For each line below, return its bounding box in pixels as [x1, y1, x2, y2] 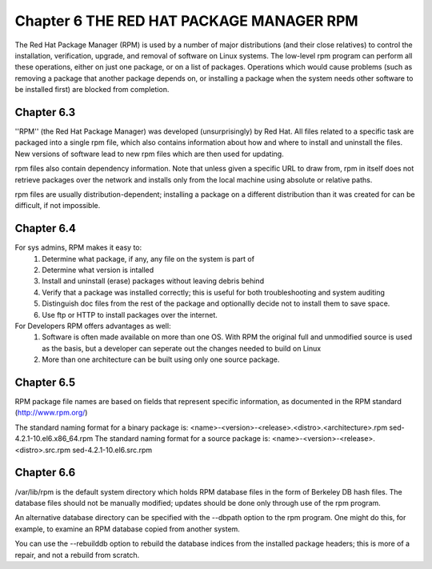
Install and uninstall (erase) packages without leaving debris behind [42, 276, 264, 286]
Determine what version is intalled [42, 265, 154, 275]
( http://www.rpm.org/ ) [14, 408, 88, 418]
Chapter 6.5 [14, 375, 76, 389]
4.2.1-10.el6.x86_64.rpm [14, 434, 94, 443]
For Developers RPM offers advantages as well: [14, 321, 171, 331]
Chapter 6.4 [14, 222, 76, 235]
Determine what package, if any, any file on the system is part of [42, 254, 255, 263]
